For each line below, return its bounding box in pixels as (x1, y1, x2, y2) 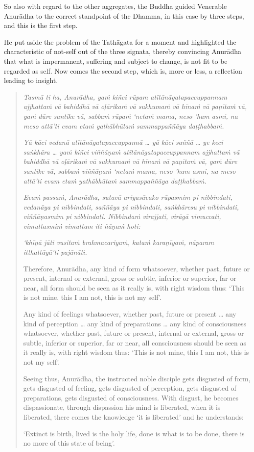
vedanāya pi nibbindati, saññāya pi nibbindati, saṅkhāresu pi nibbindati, (23, 201, 239, 212)
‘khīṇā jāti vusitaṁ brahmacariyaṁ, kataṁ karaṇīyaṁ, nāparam (23, 237, 214, 247)
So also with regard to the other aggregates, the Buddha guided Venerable (4, 1, 227, 11)
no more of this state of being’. (23, 438, 115, 448)
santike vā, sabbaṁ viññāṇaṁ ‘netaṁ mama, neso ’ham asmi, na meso (23, 165, 236, 176)
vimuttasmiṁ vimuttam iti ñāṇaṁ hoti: (23, 220, 140, 231)
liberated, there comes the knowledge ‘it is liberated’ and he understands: (23, 411, 244, 422)
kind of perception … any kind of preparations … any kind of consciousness (23, 318, 247, 328)
